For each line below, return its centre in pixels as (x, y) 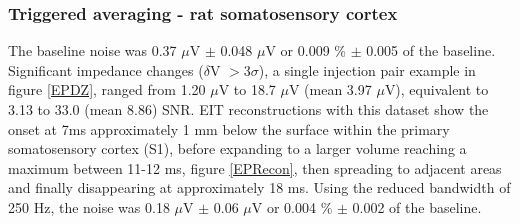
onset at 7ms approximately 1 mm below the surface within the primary (229, 128)
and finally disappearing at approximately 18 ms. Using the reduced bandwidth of (259, 187)
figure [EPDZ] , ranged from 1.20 (107, 89)
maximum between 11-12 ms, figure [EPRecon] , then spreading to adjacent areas (255, 167)
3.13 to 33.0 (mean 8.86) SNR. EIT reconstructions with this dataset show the (248, 109)
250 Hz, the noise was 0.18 (89, 206)
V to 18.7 (247, 89)
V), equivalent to (436, 89)
